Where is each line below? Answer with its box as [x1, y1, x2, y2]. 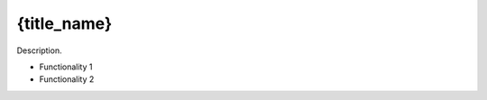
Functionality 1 [39, 61, 93, 72]
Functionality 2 [39, 74, 95, 85]
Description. [16, 45, 62, 56]
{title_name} [16, 14, 113, 33]
